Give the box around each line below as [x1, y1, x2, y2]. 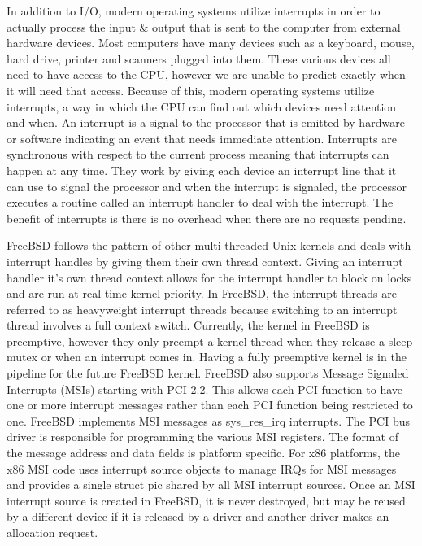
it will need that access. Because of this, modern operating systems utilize [7, 81, 375, 98]
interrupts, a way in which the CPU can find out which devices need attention [7, 98, 397, 115]
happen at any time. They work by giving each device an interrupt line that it [7, 161, 397, 178]
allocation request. [7, 524, 98, 540]
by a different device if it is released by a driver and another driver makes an [7, 508, 389, 525]
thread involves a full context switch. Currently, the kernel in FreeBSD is [7, 317, 370, 334]
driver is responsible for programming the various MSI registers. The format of [7, 428, 398, 445]
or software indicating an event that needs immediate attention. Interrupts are [7, 129, 397, 146]
